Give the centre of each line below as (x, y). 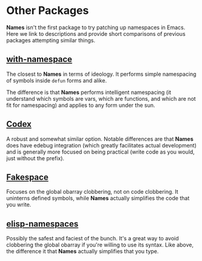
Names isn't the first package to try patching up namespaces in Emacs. (96, 27)
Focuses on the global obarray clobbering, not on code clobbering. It (93, 192)
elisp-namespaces (42, 224)
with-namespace (39, 59)
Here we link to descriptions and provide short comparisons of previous (96, 33)
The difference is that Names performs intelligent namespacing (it (89, 92)
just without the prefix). (35, 158)
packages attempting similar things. (51, 40)
